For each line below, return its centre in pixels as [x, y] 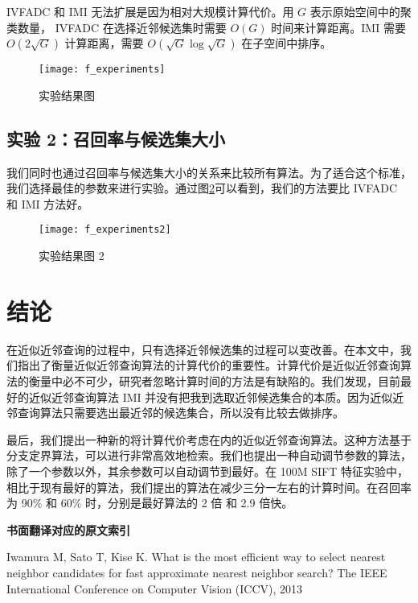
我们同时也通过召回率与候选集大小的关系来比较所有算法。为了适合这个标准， [209, 172]
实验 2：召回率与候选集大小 [116, 138]
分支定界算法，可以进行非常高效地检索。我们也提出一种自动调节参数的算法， [209, 455]
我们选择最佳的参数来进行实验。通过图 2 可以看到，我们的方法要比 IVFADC [202, 188]
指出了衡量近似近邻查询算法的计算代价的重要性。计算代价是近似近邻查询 [209, 365]
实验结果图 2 [72, 256]
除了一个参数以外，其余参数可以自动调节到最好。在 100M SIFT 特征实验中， [207, 471]
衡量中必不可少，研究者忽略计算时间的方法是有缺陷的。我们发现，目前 [214, 380]
